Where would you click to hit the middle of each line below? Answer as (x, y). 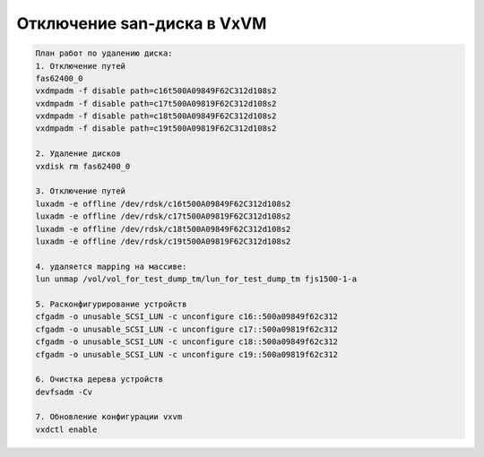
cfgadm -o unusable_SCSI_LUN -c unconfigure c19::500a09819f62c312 (187, 354)
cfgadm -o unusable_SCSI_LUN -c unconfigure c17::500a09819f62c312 (187, 329)
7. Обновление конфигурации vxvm (109, 417)
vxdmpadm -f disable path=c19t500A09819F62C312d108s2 (156, 129)
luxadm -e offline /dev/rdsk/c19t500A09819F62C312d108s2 (163, 241)
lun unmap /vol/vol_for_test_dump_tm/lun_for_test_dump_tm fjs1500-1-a (196, 279)
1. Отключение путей (80, 66)
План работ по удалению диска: (104, 53)
